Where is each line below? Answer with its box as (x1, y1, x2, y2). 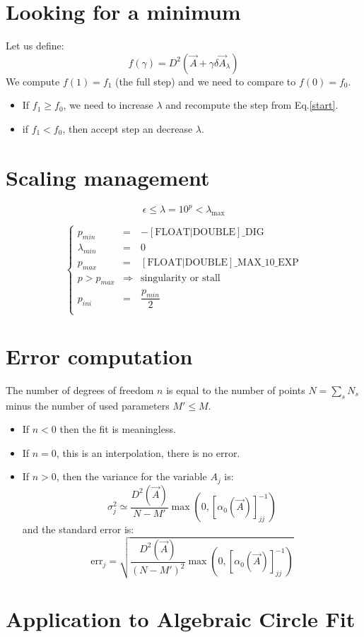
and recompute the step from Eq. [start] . (165, 97, 339, 112)
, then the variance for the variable (56, 469, 207, 484)
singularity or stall (141, 273, 221, 283)
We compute (6, 73, 60, 88)
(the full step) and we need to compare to (115, 73, 296, 88)
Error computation (6, 341, 193, 370)
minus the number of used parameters (6, 398, 170, 412)
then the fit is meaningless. (59, 422, 176, 436)
